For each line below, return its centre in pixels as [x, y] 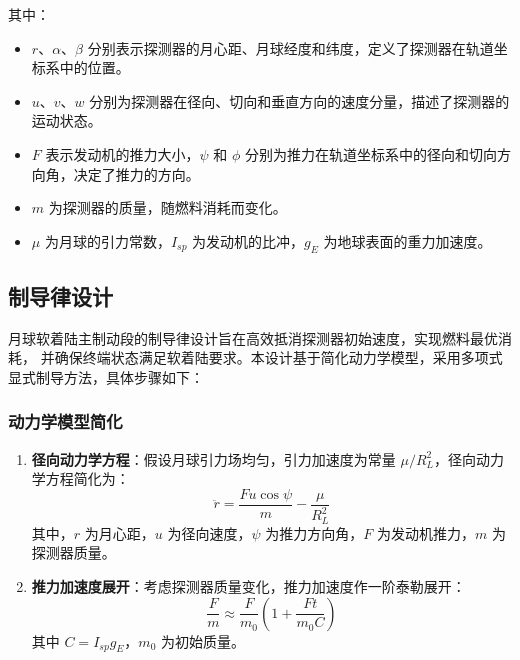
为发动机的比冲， [248, 240]
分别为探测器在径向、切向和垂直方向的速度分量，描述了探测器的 [299, 100]
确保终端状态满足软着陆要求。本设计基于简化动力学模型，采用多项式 [278, 357]
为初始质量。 [202, 640]
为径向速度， [209, 532]
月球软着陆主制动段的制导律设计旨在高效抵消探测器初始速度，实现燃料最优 [253, 337]
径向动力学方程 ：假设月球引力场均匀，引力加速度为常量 [213, 458]
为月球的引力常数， [107, 240]
